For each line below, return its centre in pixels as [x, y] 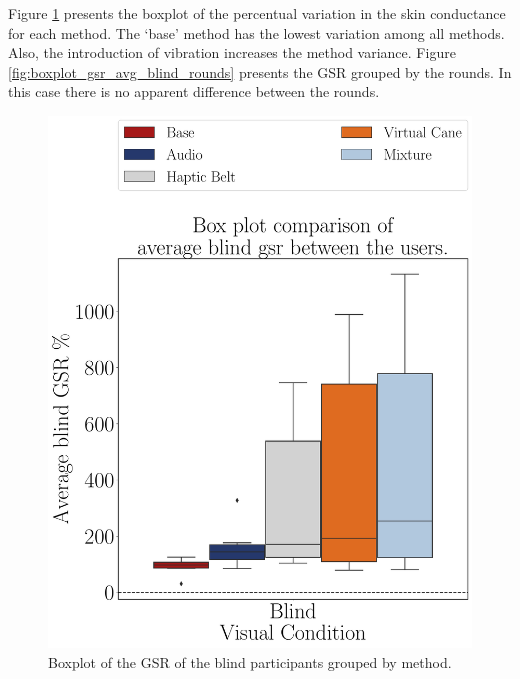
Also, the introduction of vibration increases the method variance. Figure [232, 52]
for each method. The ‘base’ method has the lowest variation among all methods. [256, 32]
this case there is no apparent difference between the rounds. [194, 91]
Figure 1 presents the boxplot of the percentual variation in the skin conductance [257, 13]
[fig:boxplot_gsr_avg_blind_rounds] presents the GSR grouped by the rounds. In [260, 71]
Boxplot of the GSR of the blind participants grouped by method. [250, 661]
